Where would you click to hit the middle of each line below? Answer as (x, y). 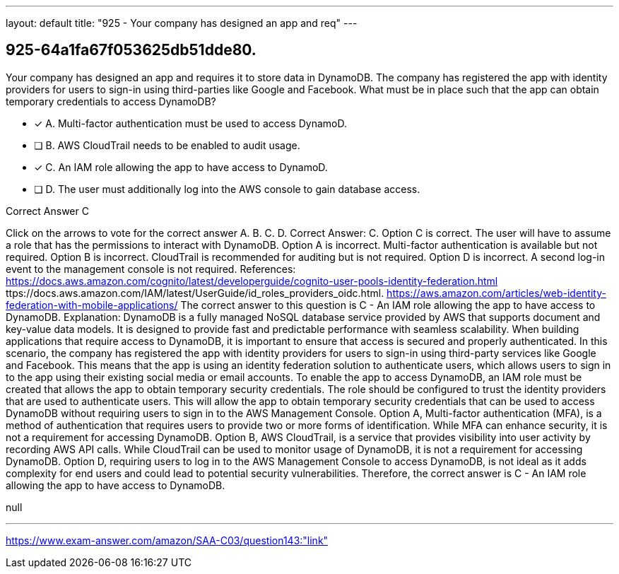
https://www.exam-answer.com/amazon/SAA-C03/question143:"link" (167, 540)
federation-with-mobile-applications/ (92, 305)
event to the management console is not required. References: (151, 269)
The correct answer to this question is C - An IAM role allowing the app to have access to (388, 305)
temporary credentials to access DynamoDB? (111, 101)
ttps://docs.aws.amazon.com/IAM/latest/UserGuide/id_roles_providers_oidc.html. (195, 293)
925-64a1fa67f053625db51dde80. (131, 50)
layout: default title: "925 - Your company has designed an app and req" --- (182, 23)
